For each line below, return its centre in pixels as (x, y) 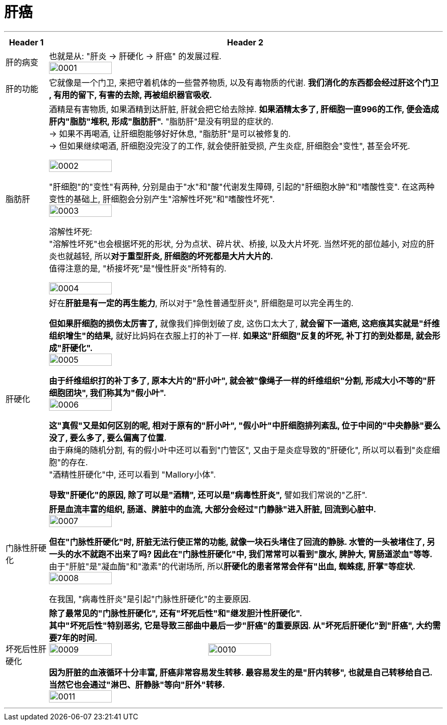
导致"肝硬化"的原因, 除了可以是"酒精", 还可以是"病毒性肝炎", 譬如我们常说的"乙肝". (208, 495)
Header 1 (26, 42)
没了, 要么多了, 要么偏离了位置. (108, 437)
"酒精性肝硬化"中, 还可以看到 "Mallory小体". (132, 474)
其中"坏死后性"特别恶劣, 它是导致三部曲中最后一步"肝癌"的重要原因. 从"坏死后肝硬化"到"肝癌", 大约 (241, 625)
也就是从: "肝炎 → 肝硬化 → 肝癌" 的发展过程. (135, 56)
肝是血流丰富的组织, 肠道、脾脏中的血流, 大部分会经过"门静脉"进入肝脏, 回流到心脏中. (213, 509)
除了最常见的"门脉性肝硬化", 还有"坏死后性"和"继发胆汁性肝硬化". (176, 613)
